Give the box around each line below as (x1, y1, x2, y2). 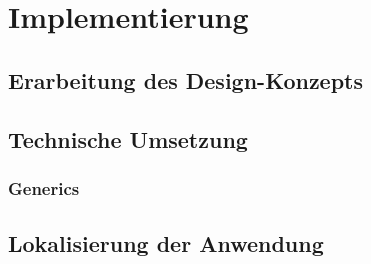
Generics (8, 175, 80, 200)
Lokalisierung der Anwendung (8, 228, 324, 259)
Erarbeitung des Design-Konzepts (8, 64, 364, 95)
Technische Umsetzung (8, 123, 248, 154)
